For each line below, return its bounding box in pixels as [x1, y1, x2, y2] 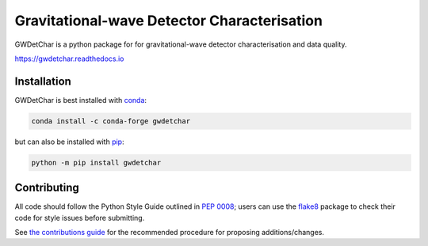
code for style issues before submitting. [14, 213, 145, 222]
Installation [14, 74, 71, 88]
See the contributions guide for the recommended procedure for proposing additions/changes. [14, 228, 325, 237]
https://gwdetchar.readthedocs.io [14, 54, 124, 63]
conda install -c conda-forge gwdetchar [31, 116, 190, 126]
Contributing [14, 181, 79, 195]
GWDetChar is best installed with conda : [14, 95, 147, 104]
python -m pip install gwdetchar [31, 158, 162, 167]
